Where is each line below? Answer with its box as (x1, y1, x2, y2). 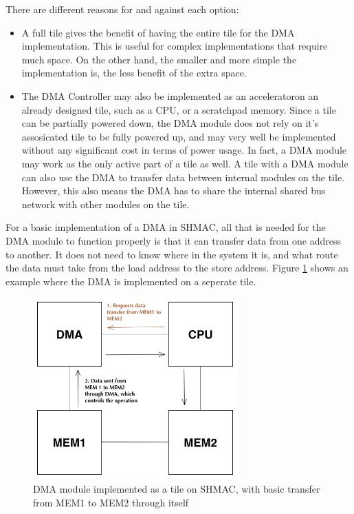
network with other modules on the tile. (21, 196, 190, 211)
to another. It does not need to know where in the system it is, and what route (5, 247, 338, 261)
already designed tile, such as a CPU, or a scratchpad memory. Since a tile (21, 102, 336, 116)
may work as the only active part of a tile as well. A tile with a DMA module (21, 156, 349, 170)
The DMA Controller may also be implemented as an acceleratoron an (21, 88, 319, 103)
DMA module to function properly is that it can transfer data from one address (5, 233, 342, 247)
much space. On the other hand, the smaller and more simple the (21, 52, 297, 66)
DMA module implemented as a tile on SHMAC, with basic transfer (33, 482, 320, 495)
